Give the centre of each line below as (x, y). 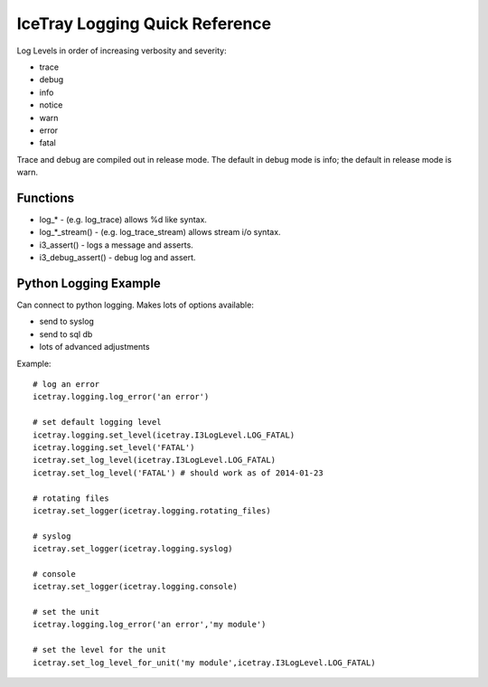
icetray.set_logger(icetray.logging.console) (136, 587)
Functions (46, 198)
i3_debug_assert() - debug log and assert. (117, 258)
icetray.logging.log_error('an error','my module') (150, 625)
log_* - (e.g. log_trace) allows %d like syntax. (123, 219)
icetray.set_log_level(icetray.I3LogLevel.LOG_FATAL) (154, 460)
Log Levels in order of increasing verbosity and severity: (122, 51)
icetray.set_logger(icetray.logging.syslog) (133, 549)
